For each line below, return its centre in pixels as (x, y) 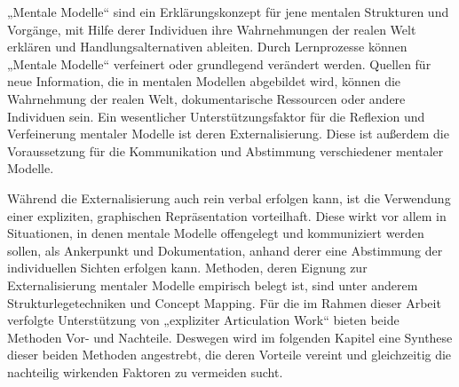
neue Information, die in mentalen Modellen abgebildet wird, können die (204, 81)
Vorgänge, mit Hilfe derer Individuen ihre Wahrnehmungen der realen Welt (212, 29)
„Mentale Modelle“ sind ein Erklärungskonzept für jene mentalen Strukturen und (228, 12)
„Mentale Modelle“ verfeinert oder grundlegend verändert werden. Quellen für (219, 63)
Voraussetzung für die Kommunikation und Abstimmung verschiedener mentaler (226, 150)
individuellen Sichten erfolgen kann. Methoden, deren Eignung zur (187, 268)
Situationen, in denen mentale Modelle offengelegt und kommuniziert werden (216, 233)
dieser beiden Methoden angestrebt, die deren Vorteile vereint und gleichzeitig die (229, 355)
